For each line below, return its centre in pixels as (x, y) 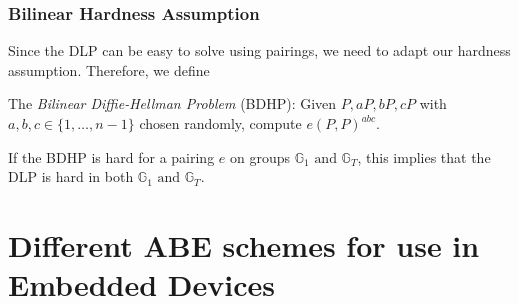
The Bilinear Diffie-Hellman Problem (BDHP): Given (172, 103)
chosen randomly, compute (220, 123)
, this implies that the (424, 156)
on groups (260, 156)
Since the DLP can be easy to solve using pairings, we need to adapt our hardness (259, 50)
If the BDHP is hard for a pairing (111, 156)
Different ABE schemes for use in (244, 244)
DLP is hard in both (71, 176)
